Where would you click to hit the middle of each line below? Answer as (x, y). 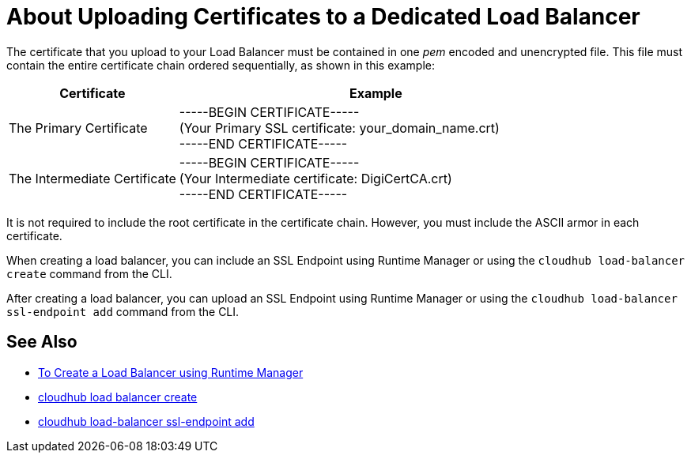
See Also (42, 342)
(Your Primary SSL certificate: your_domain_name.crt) (339, 128)
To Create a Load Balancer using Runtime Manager (171, 372)
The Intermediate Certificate (93, 178)
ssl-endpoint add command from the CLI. (123, 311)
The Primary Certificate (78, 128)
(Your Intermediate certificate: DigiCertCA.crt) (315, 178)
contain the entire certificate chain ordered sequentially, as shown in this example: (221, 65)
